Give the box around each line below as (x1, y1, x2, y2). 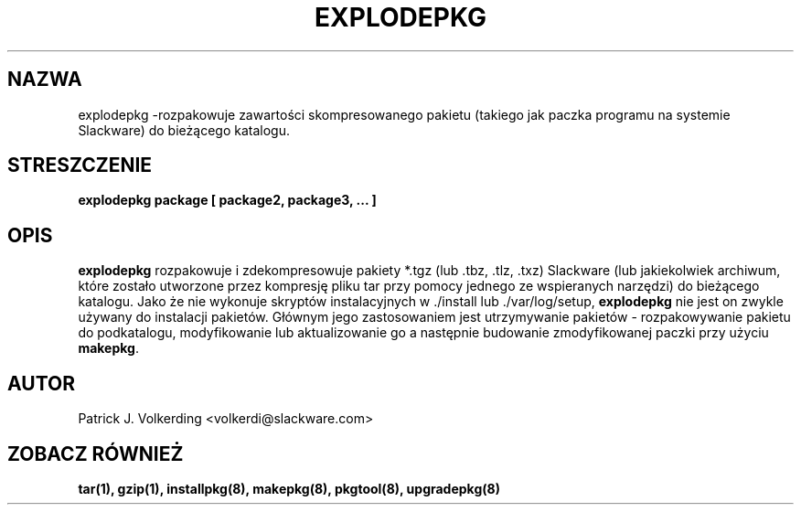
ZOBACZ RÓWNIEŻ (7, 442, 184, 465)
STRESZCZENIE (7, 154, 153, 177)
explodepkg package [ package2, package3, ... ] (78, 192, 377, 208)
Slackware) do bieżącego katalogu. (78, 122, 290, 138)
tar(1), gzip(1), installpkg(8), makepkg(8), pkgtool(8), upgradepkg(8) (78, 480, 500, 496)
